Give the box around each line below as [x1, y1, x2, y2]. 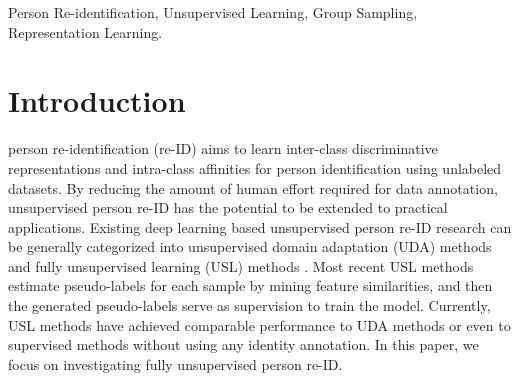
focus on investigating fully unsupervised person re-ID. [8, 353, 343, 374]
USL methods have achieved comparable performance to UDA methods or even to [8, 314, 511, 335]
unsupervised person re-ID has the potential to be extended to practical [8, 197, 448, 218]
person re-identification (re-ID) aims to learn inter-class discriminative [8, 138, 438, 159]
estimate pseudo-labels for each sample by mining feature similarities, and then [8, 275, 493, 296]
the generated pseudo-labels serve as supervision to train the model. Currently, [8, 295, 491, 316]
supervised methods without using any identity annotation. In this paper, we [8, 334, 479, 355]
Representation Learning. [8, 21, 163, 42]
